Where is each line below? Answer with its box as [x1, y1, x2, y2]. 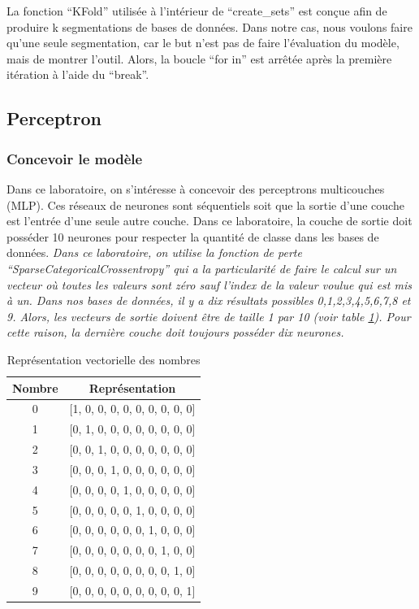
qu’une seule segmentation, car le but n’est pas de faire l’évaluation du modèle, [6, 34, 400, 51]
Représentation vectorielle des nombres [6, 350, 201, 368]
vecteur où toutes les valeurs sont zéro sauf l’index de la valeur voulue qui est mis [6, 276, 412, 293]
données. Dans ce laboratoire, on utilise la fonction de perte [6, 244, 302, 261]
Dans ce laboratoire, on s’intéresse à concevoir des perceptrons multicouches [6, 180, 385, 197]
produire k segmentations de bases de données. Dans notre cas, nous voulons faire [6, 18, 413, 35]
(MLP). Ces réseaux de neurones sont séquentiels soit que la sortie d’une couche [6, 196, 404, 213]
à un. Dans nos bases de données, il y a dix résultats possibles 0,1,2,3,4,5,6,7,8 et [6, 292, 411, 309]
